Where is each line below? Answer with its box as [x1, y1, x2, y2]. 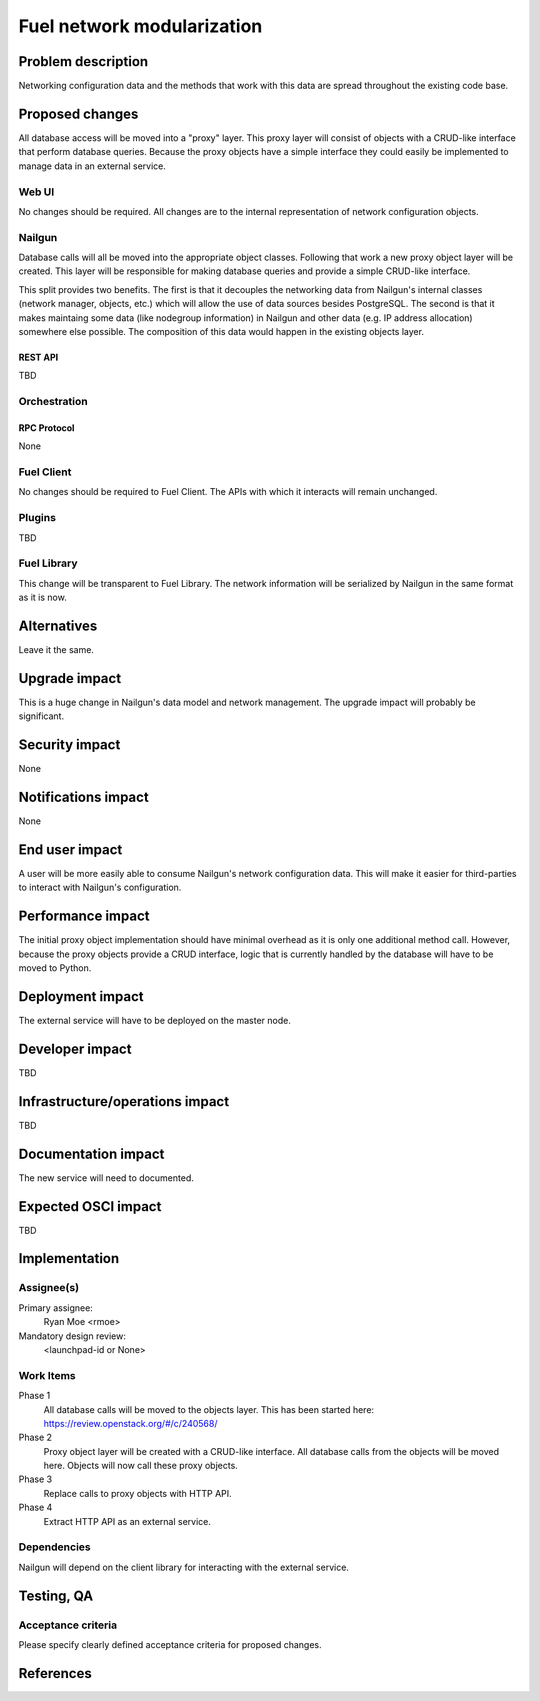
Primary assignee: [18, 1301, 94, 1314]
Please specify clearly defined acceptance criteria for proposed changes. [18, 1638, 322, 1650]
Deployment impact [18, 988, 144, 1005]
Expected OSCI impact [18, 1198, 162, 1215]
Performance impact [18, 908, 150, 925]
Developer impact [18, 1040, 132, 1057]
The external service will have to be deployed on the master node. [18, 1015, 292, 1027]
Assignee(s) [18, 1281, 80, 1295]
